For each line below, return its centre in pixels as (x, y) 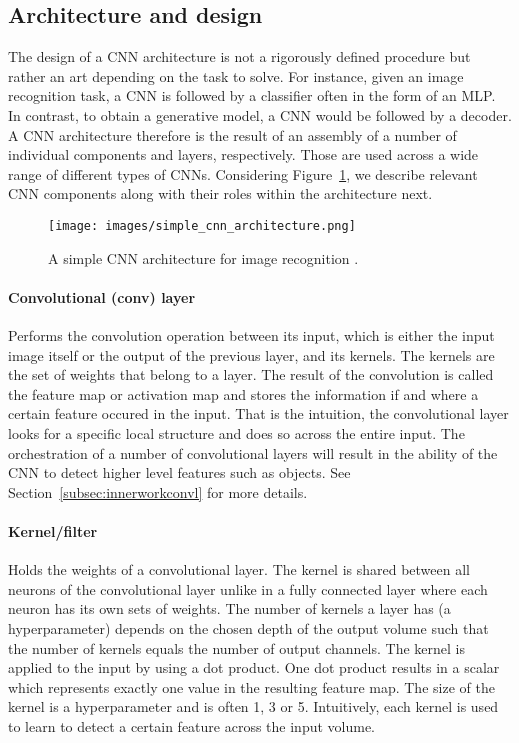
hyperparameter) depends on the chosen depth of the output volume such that (248, 627)
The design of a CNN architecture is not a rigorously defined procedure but (239, 56)
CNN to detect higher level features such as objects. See (179, 472)
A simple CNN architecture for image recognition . (203, 257)
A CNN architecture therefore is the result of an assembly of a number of (232, 134)
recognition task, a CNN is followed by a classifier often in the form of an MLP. (252, 95)
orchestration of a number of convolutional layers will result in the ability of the (253, 452)
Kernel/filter (53, 530)
